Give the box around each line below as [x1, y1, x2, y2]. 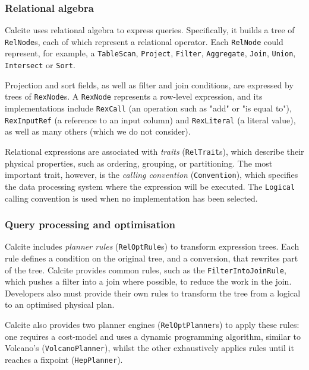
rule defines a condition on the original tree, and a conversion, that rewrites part [5, 251, 298, 264]
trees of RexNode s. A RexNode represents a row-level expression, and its [5, 90, 263, 103]
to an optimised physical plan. [5, 298, 115, 311]
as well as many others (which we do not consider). [5, 125, 191, 138]
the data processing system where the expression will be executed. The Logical [5, 180, 295, 192]
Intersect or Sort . [5, 59, 75, 71]
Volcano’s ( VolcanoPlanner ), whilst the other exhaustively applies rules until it [5, 342, 294, 354]
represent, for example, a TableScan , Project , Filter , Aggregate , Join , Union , [5, 47, 296, 59]
